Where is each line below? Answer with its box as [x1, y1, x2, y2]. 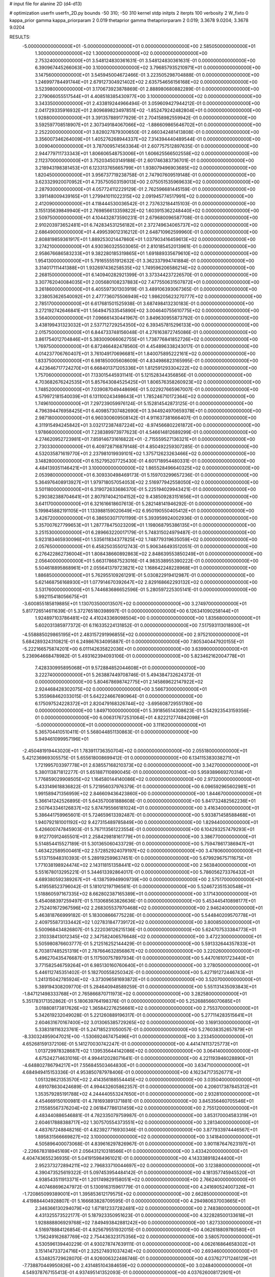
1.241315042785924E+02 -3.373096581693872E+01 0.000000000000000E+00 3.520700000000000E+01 [35, 976, 261, 983]
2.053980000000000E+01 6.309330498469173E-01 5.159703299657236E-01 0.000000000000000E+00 [35, 472, 258, 478]
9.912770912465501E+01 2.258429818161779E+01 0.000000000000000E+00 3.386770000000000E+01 [35, 833, 257, 840]
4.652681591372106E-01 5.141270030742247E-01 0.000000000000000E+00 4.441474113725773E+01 [22, 1040, 238, 1047]
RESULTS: [9, 34, 31, 40]
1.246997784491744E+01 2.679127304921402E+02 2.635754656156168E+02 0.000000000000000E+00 [35, 79, 258, 85]
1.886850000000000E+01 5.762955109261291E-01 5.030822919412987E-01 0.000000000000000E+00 [35, 572, 255, 578]
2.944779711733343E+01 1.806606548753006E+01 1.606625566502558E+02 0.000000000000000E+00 [35, 150, 259, 156]
